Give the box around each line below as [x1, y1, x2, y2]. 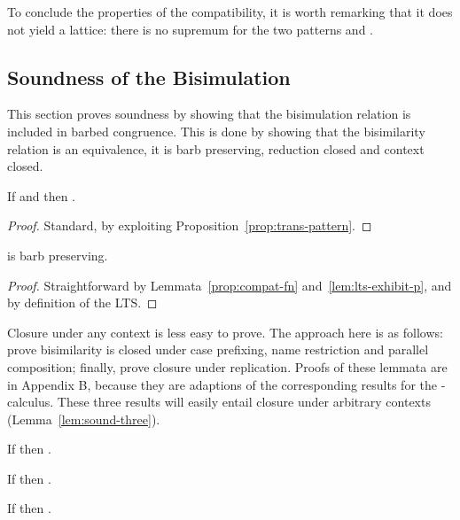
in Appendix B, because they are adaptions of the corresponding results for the [7, 375, 437, 393]
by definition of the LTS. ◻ [7, 293, 158, 312]
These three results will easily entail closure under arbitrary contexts [57, 392, 431, 411]
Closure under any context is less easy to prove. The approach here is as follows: [7, 322, 443, 341]
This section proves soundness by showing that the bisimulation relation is [7, 105, 411, 123]
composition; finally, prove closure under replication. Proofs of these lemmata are [7, 357, 448, 376]
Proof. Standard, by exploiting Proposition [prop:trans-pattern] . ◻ [7, 216, 372, 235]
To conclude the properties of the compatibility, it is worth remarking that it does [7, 3, 453, 20]
